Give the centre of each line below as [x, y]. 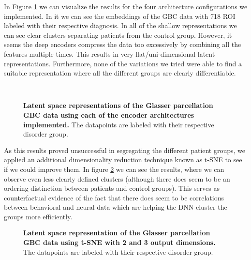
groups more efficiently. [38, 216]
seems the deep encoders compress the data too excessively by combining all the [123, 44]
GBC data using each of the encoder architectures [109, 115]
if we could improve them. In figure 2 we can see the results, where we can [114, 169]
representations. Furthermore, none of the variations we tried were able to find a [123, 63]
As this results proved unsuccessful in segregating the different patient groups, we [125, 150]
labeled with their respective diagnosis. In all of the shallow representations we [120, 25]
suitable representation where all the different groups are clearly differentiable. [120, 73]
